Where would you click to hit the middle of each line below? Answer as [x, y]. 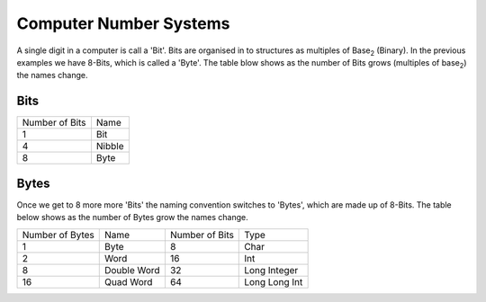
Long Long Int [274, 281]
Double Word [132, 270]
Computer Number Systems [123, 23]
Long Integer [271, 270]
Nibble [110, 147]
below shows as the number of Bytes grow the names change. [133, 218]
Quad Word [128, 281]
